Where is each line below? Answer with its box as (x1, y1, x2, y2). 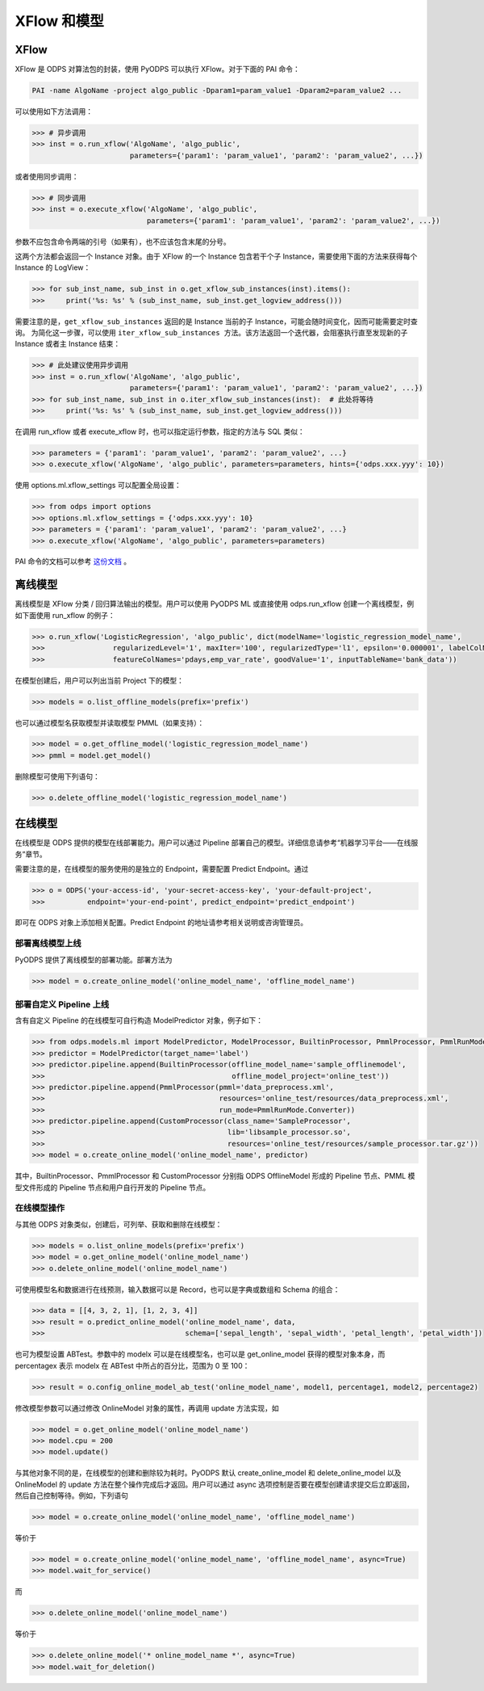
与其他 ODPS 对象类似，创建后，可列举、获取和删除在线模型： (15, 1219, 223, 1229)
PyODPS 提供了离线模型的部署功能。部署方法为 (15, 954, 173, 965)
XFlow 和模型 (15, 12, 104, 30)
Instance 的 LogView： (15, 263, 91, 272)
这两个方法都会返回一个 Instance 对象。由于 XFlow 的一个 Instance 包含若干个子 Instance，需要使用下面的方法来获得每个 (15, 251, 418, 261)
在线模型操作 (15, 1202, 65, 1214)
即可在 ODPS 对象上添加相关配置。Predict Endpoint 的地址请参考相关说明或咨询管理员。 (15, 918, 308, 928)
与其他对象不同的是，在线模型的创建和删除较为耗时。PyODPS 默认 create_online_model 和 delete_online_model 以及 (15, 1468, 402, 1478)
